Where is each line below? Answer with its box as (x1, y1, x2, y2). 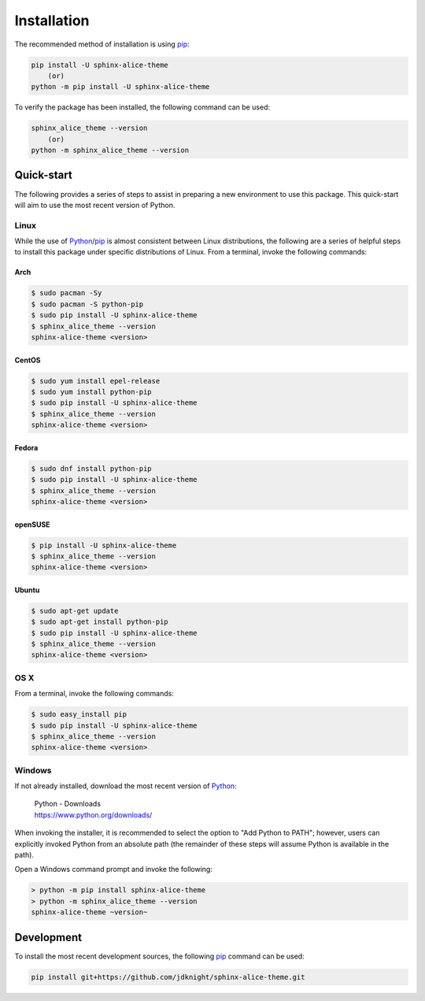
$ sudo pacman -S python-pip (31, 299, 144, 309)
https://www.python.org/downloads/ (34, 810, 153, 819)
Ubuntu (14, 585, 40, 595)
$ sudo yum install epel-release (31, 376, 161, 385)
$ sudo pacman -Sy (31, 288, 102, 298)
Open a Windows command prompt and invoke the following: (14, 865, 213, 874)
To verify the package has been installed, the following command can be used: (14, 102, 271, 112)
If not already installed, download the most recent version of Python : (14, 781, 237, 791)
